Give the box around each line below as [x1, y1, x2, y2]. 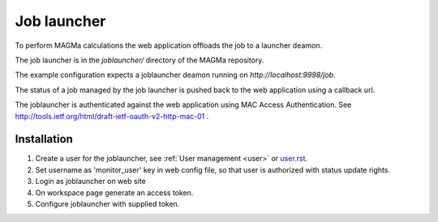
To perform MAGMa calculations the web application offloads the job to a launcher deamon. [15, 41, 323, 50]
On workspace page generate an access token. [35, 187, 194, 198]
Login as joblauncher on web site [35, 177, 146, 186]
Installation [15, 132, 73, 146]
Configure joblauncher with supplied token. [35, 199, 180, 208]
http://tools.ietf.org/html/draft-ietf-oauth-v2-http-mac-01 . [15, 111, 209, 121]
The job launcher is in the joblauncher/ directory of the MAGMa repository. [15, 55, 264, 65]
